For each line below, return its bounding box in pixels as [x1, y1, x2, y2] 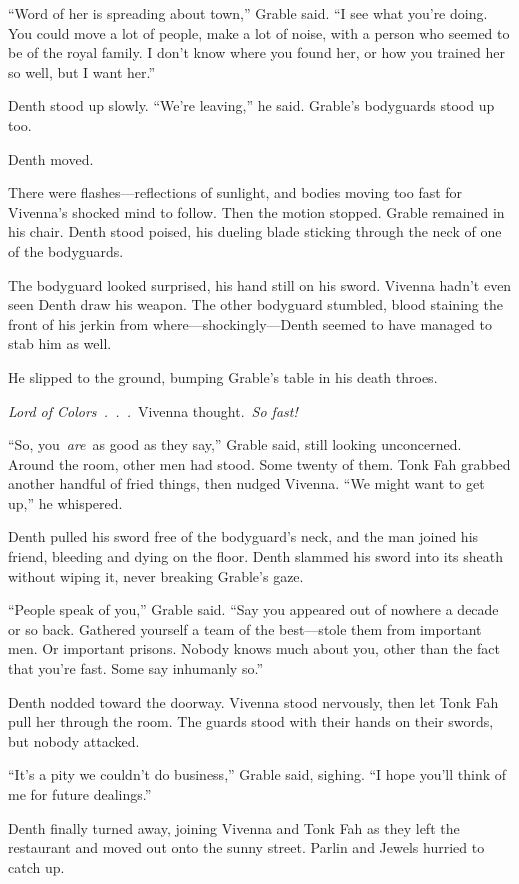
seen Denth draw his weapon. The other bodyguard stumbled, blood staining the [8, 294, 503, 315]
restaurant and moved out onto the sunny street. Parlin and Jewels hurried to [8, 837, 485, 858]
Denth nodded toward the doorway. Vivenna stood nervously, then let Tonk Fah [8, 691, 499, 712]
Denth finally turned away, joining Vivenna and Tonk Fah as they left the [8, 817, 460, 838]
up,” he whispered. [8, 492, 123, 513]
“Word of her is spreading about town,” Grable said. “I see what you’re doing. [8, 3, 488, 23]
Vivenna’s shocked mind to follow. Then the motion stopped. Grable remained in [8, 201, 505, 222]
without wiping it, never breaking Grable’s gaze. [8, 565, 304, 586]
